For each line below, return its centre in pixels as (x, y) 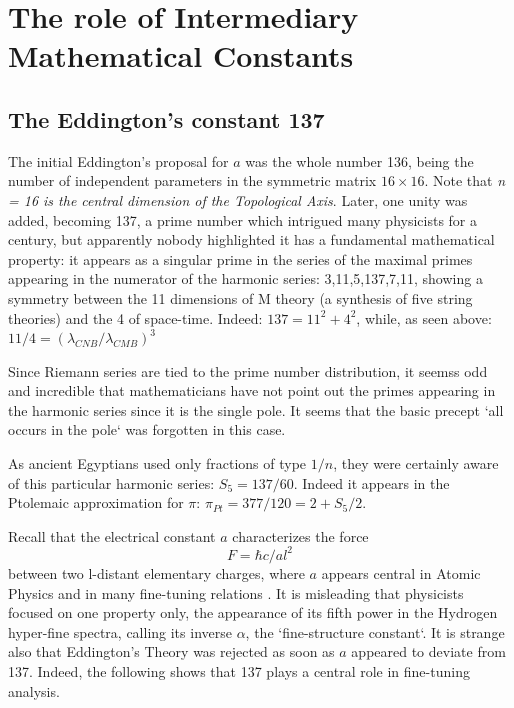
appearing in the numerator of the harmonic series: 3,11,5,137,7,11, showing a (245, 278)
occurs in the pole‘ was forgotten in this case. (147, 429)
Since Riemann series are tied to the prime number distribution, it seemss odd (248, 370)
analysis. (34, 690)
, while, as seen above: (424, 317)
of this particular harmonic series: (111, 482)
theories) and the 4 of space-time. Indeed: (135, 317)
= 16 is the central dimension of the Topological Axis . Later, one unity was (238, 199)
